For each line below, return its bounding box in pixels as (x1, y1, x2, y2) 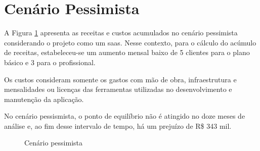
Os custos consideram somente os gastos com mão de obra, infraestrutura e (4, 74, 237, 84)
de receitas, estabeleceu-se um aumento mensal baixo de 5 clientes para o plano (4, 47, 250, 58)
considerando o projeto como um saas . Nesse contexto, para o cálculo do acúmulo (4, 37, 256, 47)
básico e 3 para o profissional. (4, 57, 96, 67)
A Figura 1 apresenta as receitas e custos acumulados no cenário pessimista (4, 27, 238, 38)
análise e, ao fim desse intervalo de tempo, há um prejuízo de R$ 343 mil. (4, 120, 232, 131)
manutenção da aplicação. (4, 93, 84, 104)
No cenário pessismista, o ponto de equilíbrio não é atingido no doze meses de (4, 111, 245, 121)
